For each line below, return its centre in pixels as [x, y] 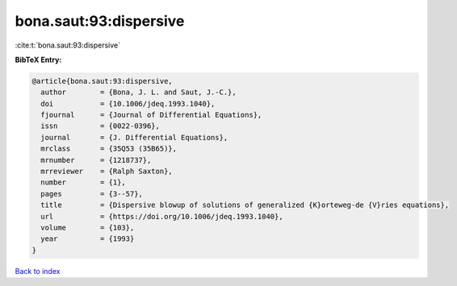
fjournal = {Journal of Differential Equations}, [151, 115]
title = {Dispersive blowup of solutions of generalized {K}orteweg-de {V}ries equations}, [245, 205]
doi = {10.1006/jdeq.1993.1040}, [128, 104]
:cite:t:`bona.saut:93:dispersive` [68, 45]
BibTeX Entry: [38, 60]
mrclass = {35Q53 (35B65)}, [109, 149]
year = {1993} [88, 239]
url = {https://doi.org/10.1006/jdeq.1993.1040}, [162, 216]
